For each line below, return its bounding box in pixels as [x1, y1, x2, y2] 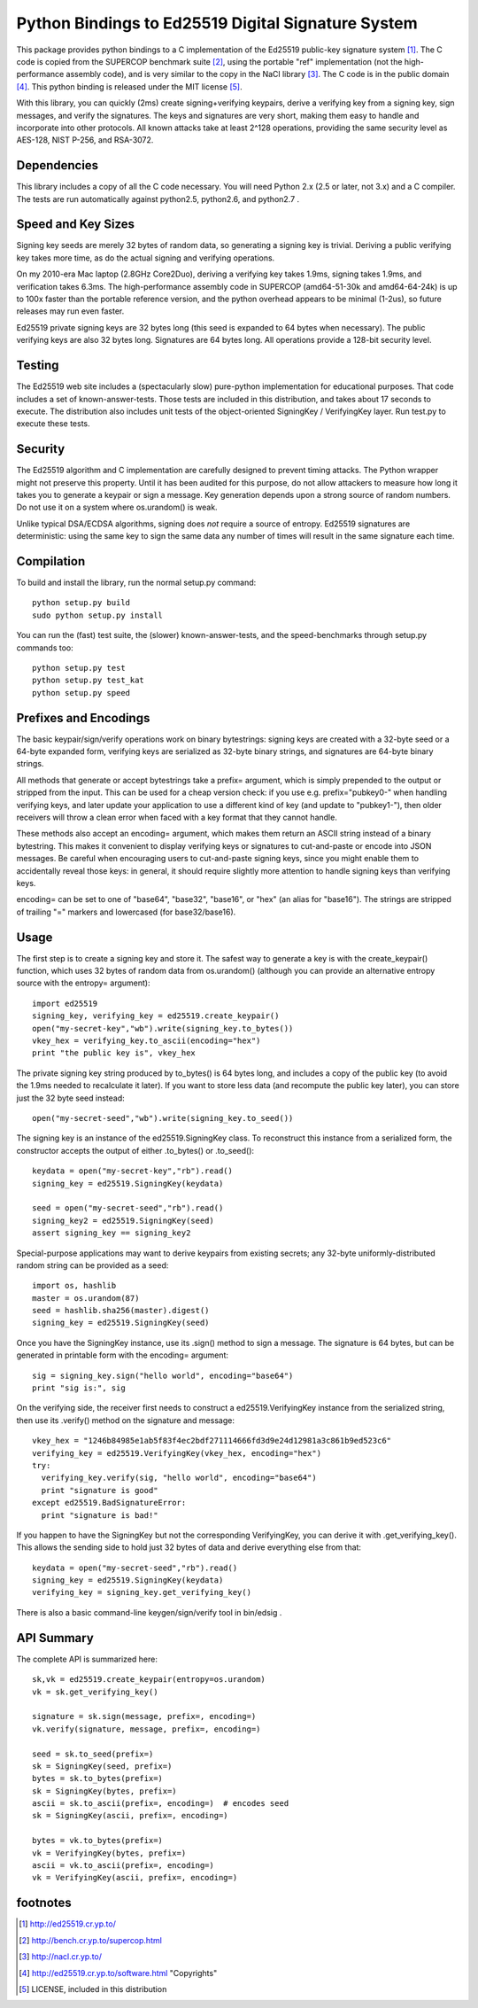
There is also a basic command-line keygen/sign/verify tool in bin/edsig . [16, 1607, 282, 1617]
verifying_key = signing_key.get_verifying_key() [32, 1587, 252, 1598]
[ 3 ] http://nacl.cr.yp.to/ [19, 1951, 102, 1962]
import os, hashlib [32, 1280, 117, 1291]
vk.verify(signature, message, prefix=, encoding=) [32, 1724, 261, 1734]
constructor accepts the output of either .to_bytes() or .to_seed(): [16, 1145, 255, 1156]
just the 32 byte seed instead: [16, 1093, 126, 1103]
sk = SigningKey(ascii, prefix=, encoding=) [32, 1810, 229, 1821]
